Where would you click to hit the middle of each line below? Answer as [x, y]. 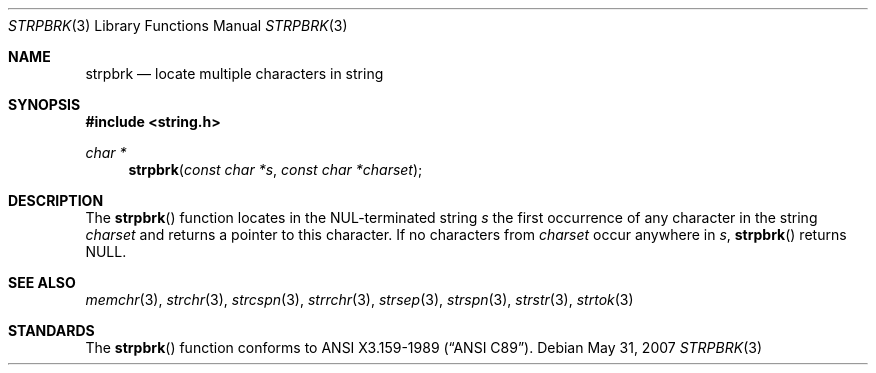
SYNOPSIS [44, 104]
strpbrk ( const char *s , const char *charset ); [275, 169]
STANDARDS [51, 330]
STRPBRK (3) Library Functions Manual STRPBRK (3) [178, 25]
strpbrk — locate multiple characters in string [234, 73]
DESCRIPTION [56, 200]
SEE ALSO [42, 282]
